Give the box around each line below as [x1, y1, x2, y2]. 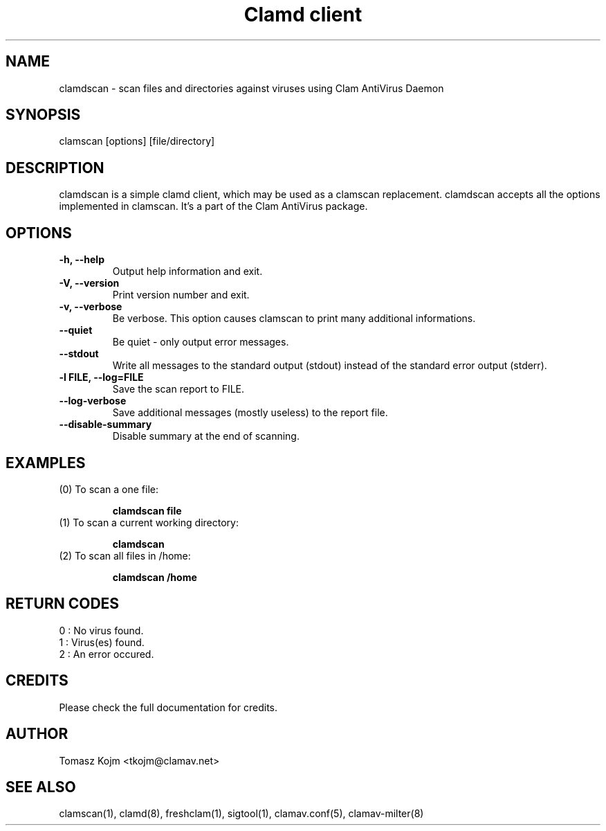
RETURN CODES [6, 595, 120, 613]
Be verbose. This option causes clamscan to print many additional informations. [112, 312, 476, 325]
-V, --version [59, 277, 120, 289]
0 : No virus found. [59, 624, 144, 636]
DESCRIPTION [6, 159, 104, 177]
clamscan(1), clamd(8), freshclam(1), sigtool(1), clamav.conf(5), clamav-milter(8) [59, 807, 424, 820]
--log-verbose [59, 395, 127, 407]
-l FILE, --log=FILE [59, 371, 144, 384]
